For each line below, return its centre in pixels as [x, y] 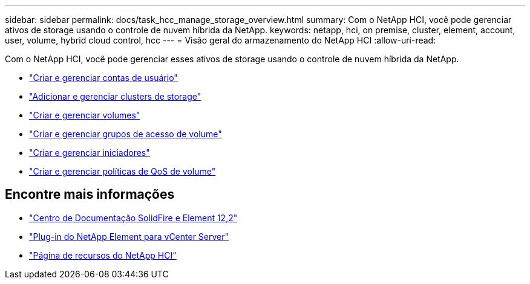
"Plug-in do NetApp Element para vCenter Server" [129, 236]
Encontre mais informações [90, 195]
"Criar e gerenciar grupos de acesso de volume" [126, 134]
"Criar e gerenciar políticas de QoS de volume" [123, 171]
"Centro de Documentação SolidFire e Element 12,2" [133, 218]
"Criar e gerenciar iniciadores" [90, 153]
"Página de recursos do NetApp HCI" [103, 255]
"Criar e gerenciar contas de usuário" [103, 78]
